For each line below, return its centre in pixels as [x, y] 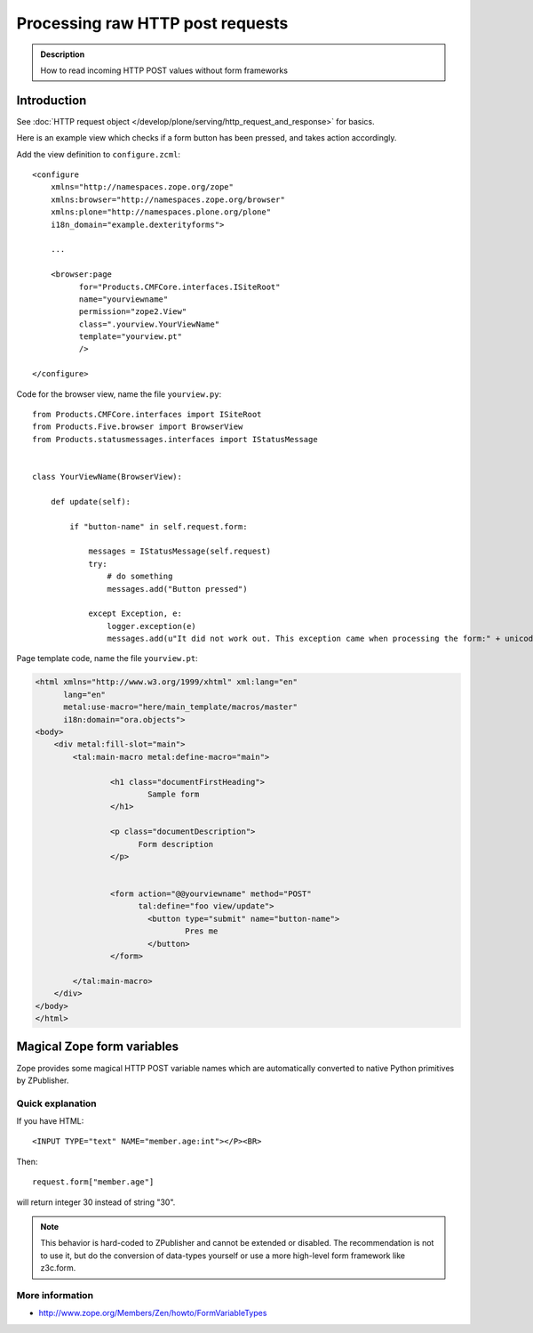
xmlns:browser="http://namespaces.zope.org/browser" [168, 199]
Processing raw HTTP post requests [152, 23]
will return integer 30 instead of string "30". [96, 1202]
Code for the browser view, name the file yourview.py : [119, 394]
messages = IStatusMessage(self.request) [179, 551]
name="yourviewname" [123, 299]
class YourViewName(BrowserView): [107, 477]
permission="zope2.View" [133, 312]
